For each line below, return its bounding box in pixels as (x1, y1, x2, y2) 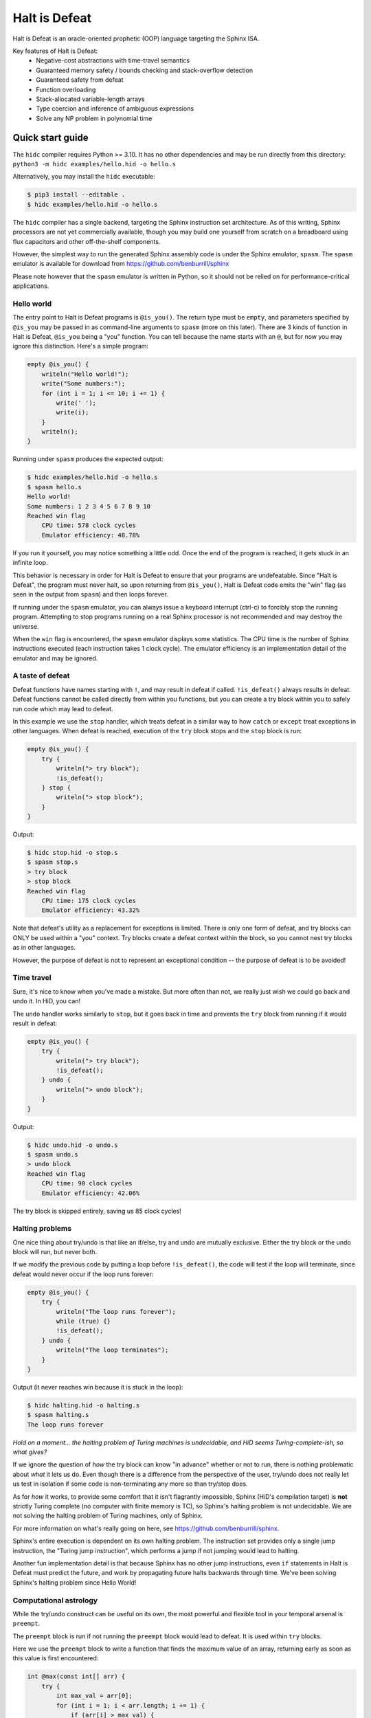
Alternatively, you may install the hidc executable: (12, 172, 156, 181)
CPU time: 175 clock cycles (41, 897, 137, 905)
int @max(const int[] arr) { (27, 1673, 126, 1680)
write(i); (56, 409, 89, 416)
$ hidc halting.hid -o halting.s (27, 1401, 140, 1409)
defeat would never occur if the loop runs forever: (12, 1270, 154, 1278)
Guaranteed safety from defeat (36, 76, 124, 84)
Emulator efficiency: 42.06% (41, 1189, 140, 1197)
